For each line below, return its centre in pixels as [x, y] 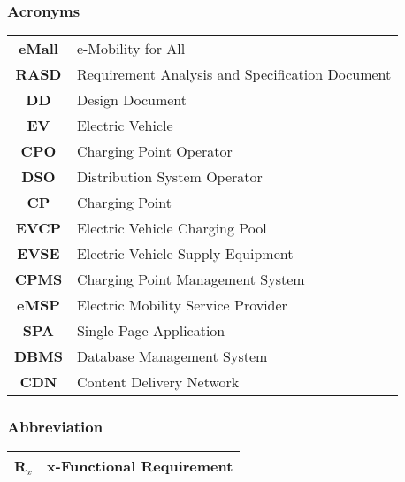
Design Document [131, 100]
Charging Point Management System [191, 279]
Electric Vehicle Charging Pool [172, 228]
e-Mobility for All [131, 49]
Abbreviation [55, 427]
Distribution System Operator [169, 177]
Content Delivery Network [158, 382]
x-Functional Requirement [140, 466]
